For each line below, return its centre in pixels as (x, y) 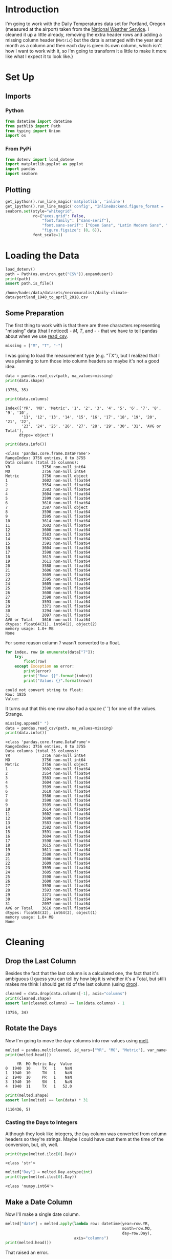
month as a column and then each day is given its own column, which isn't (84, 45)
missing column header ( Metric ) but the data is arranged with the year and (84, 40)
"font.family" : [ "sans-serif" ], (76, 221)
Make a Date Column (39, 1202)
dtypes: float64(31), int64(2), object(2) (51, 624)
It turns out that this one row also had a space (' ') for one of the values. (81, 708)
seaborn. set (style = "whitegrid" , (40, 211)
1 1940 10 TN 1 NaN (39, 1073)
